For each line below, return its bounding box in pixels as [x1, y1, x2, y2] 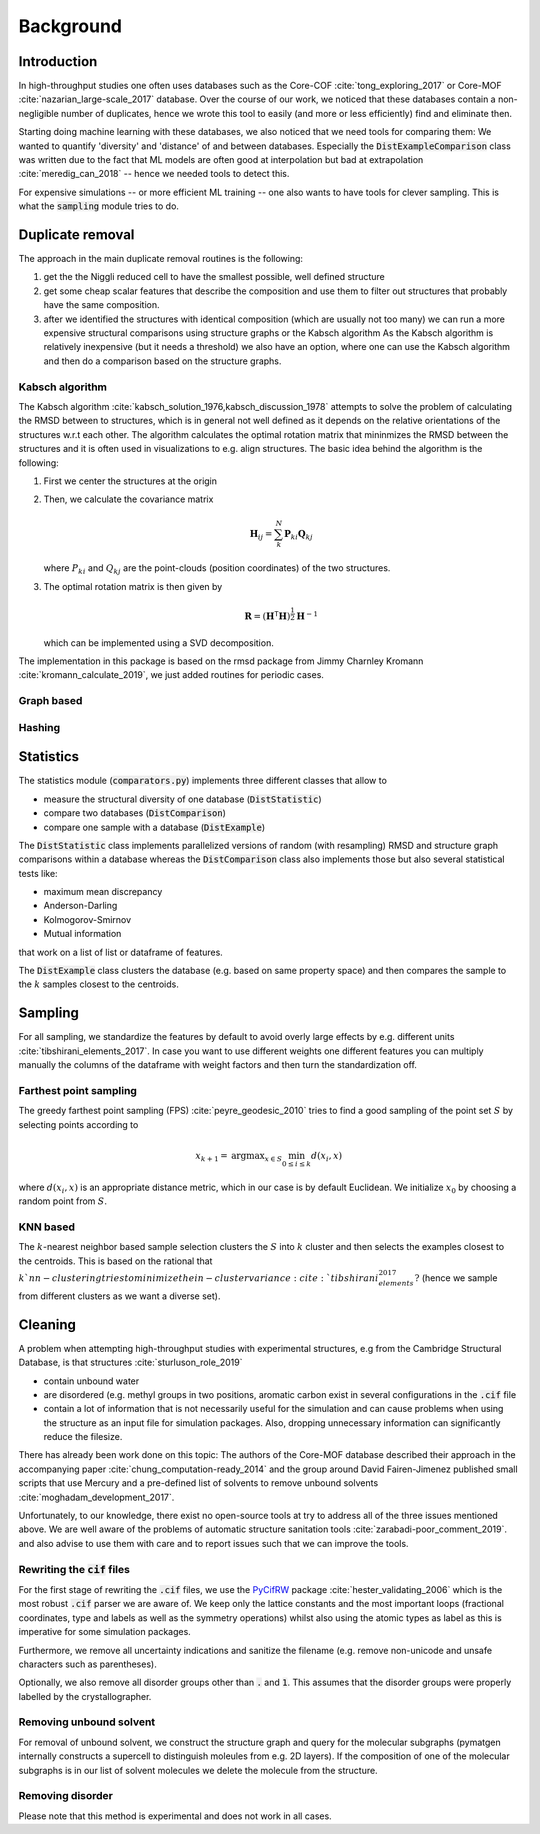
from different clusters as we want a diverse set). [18, 1290, 221, 1302]
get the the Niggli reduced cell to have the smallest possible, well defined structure [43, 271, 385, 283]
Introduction [18, 53, 98, 70]
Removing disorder [18, 1789, 114, 1803]
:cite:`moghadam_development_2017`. [18, 1491, 175, 1503]
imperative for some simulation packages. [18, 1626, 192, 1638]
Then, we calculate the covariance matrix [43, 493, 214, 505]
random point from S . [18, 1195, 107, 1207]
